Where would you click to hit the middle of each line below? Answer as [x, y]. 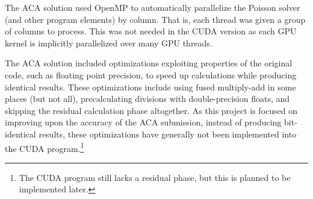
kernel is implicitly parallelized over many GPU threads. [109, 43]
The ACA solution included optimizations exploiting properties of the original [149, 63]
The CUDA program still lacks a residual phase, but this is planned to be [155, 177]
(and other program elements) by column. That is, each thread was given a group [155, 19]
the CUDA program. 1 [45, 147]
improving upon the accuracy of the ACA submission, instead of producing [143, 122]
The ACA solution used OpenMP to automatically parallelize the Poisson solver [153, 7]
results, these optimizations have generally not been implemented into [168, 134]
